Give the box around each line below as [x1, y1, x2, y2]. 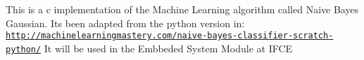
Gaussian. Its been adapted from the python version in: [6, 15, 245, 30]
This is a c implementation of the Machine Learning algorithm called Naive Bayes [6, 2, 359, 16]
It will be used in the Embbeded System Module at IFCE [44, 40, 293, 55]
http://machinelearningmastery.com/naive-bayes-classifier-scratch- [6, 31, 334, 41]
